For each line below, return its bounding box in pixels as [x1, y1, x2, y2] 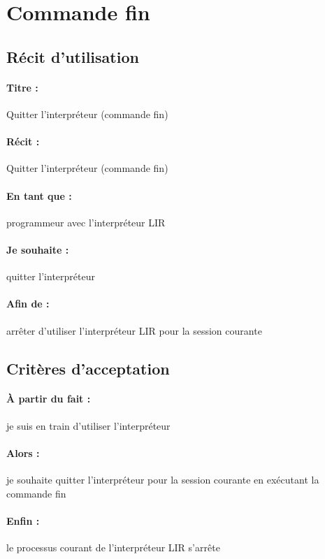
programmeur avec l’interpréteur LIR [6, 215, 166, 229]
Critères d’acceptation [6, 357, 170, 379]
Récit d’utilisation [6, 45, 139, 67]
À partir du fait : [6, 391, 91, 406]
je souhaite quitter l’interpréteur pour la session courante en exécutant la [6, 472, 319, 487]
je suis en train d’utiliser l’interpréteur [6, 418, 171, 433]
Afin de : [6, 296, 50, 311]
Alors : [6, 445, 40, 460]
